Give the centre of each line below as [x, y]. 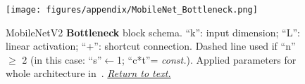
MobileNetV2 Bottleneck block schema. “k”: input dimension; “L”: [153, 32]
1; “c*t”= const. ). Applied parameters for [207, 59]
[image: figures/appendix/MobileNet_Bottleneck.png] [132, 10]
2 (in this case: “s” [62, 59]
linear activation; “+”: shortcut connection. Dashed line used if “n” [151, 46]
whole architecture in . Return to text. [88, 73]
